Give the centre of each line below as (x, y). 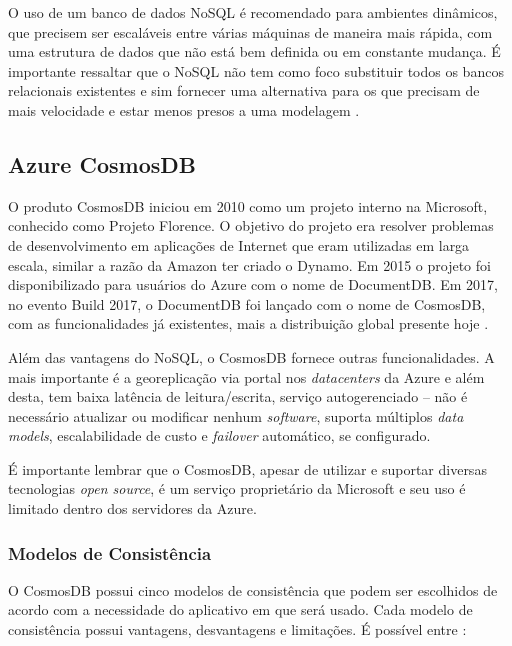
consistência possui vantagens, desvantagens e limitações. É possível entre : (237, 629)
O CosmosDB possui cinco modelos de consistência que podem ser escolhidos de (253, 589)
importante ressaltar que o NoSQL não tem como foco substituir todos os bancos (256, 70)
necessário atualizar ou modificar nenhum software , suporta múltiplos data (236, 415)
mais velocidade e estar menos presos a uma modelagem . (184, 109)
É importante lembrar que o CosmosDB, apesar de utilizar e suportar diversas (247, 468)
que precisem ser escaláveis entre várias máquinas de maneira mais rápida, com (250, 31)
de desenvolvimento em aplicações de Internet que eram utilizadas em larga (239, 244)
